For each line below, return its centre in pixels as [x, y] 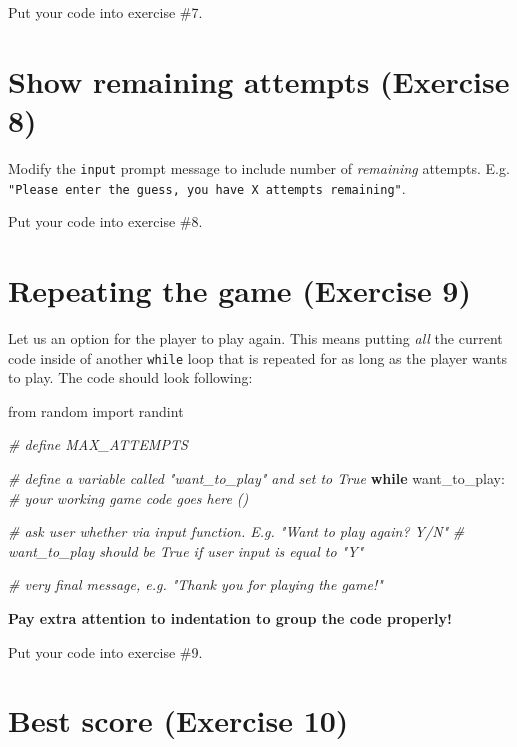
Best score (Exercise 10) [178, 720]
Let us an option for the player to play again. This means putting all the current [255, 337]
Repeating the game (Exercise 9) [239, 290]
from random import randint [96, 410]
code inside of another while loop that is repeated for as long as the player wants [258, 357]
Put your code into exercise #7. [105, 12]
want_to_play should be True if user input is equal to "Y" [186, 550]
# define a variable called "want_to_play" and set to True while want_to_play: [256, 477]
